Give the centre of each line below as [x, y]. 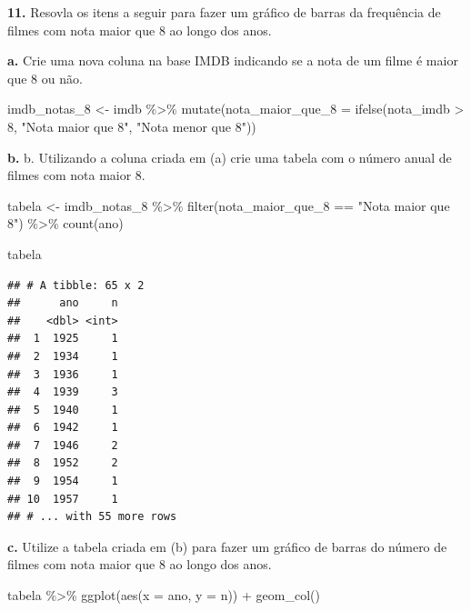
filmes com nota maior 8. [76, 175]
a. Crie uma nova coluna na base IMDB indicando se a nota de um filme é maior [233, 60]
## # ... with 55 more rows [92, 517]
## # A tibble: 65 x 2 [76, 285]
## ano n [63, 303]
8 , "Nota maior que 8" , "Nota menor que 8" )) [132, 126]
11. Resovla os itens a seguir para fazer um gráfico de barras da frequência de [224, 12]
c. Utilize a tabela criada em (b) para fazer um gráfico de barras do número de [227, 546]
